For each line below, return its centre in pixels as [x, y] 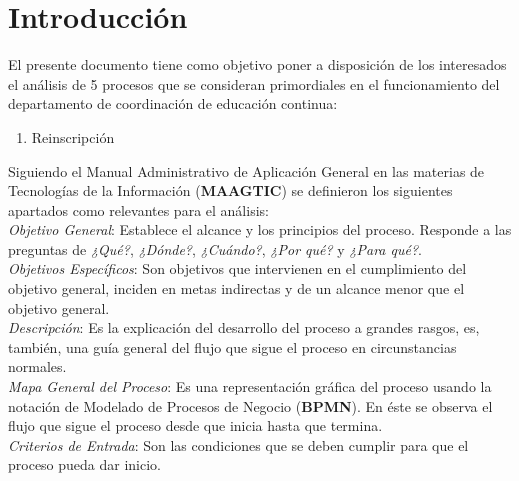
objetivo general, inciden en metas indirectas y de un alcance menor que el [236, 288]
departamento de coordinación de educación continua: [173, 103]
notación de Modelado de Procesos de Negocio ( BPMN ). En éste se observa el [250, 405]
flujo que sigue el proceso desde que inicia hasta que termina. [195, 425]
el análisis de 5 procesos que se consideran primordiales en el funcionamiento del [254, 83]
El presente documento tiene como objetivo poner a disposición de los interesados [257, 64]
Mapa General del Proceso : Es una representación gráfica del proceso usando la [250, 386]
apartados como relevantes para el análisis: [138, 209]
